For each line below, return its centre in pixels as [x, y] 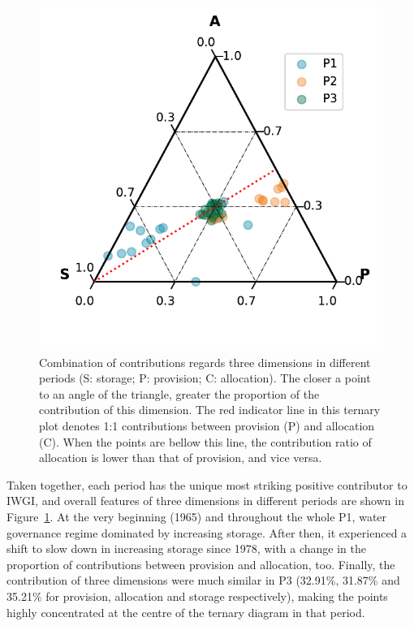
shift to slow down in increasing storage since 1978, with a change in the [186, 548]
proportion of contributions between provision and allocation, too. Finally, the [201, 564]
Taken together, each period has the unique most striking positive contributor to [207, 484]
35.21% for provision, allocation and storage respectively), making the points [197, 596]
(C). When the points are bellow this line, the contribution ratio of [205, 441]
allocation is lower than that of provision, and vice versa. [181, 458]
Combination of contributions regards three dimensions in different [205, 362]
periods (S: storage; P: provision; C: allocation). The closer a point [205, 378]
